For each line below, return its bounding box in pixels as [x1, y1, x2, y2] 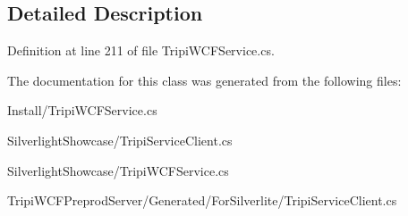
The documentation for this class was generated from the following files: [7, 71, 402, 89]
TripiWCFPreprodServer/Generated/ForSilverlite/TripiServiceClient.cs [7, 191, 397, 210]
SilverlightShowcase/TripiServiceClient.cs [7, 130, 233, 149]
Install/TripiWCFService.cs [7, 101, 157, 120]
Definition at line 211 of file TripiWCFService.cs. [7, 41, 275, 60]
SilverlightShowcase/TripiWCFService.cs [7, 161, 229, 179]
